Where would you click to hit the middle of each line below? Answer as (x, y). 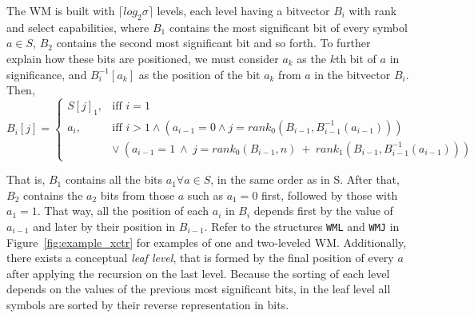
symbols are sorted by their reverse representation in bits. (148, 304)
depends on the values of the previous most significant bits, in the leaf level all (199, 289)
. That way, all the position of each (123, 211)
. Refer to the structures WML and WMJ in (302, 226)
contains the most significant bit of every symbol (288, 27)
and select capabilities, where (78, 27)
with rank (373, 10)
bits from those (137, 195)
